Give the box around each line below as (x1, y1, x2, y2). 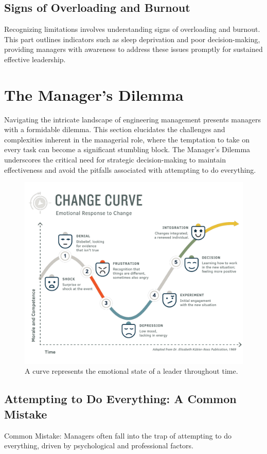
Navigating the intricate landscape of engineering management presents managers (4, 114, 261, 124)
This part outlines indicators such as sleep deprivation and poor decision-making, (4, 33, 260, 44)
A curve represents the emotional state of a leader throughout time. (25, 366, 238, 376)
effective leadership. (4, 53, 66, 64)
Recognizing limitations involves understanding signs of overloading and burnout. (4, 24, 260, 34)
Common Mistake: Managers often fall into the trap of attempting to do (4, 430, 232, 441)
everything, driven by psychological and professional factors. (4, 440, 194, 451)
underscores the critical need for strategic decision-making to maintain (4, 154, 226, 165)
